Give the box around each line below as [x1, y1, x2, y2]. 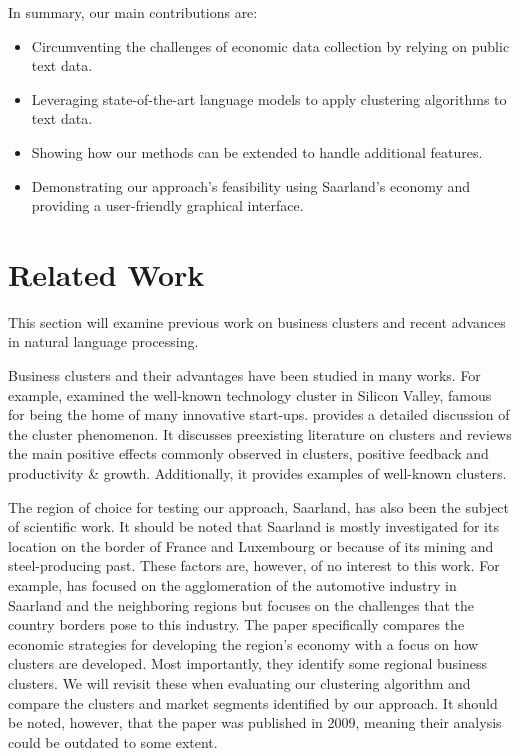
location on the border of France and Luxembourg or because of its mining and [8, 535, 494, 556]
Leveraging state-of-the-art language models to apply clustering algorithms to [31, 88, 507, 109]
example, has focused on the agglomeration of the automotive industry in [8, 575, 457, 595]
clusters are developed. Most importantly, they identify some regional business [8, 653, 488, 674]
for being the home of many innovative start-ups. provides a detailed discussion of [8, 404, 510, 425]
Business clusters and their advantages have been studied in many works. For [8, 365, 481, 386]
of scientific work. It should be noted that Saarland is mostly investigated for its [8, 516, 499, 537]
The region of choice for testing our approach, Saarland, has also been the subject [8, 496, 510, 517]
